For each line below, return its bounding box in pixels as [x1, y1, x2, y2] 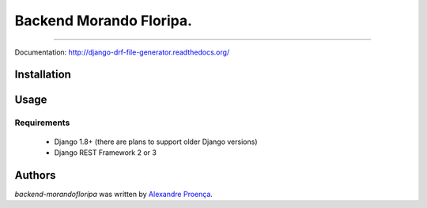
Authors [14, 168, 56, 182]
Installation [14, 68, 71, 81]
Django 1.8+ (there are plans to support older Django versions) [54, 137, 258, 146]
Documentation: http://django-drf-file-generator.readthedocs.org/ [14, 47, 230, 57]
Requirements [14, 117, 70, 128]
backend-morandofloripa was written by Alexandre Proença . [14, 189, 213, 199]
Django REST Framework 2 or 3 [54, 147, 157, 157]
